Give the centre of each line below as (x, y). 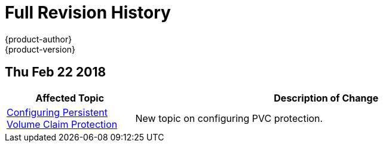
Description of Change (326, 98)
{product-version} (40, 49)
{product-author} (39, 39)
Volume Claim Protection (62, 124)
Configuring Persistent (57, 112)
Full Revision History (88, 13)
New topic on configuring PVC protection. (229, 118)
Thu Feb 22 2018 (56, 72)
